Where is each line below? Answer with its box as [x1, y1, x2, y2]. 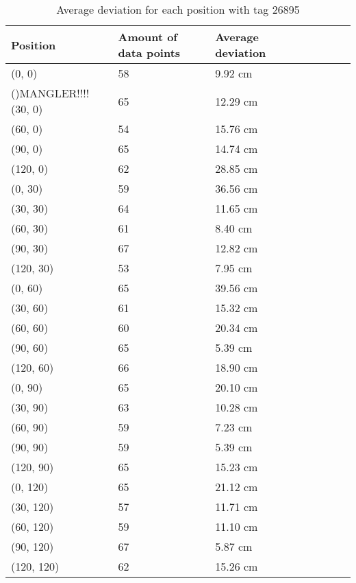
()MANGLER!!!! [11, 85, 90, 101]
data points [118, 45, 181, 60]
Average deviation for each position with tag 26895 [56, 1, 300, 17]
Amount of [118, 29, 177, 45]
